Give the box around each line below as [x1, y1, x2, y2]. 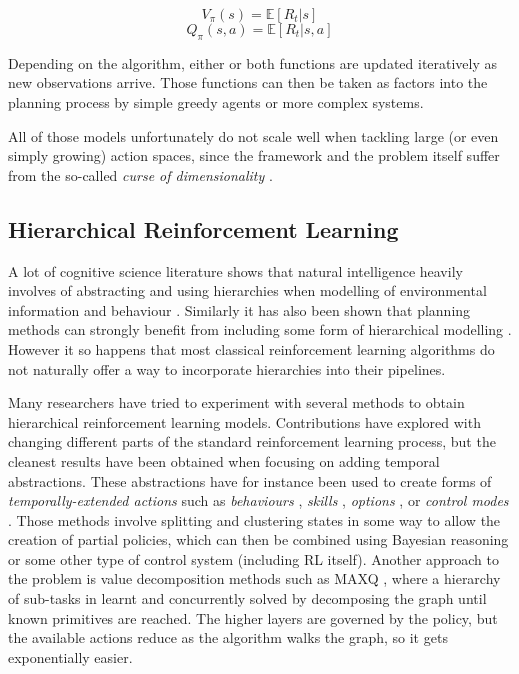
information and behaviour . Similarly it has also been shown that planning [8, 299, 471, 320]
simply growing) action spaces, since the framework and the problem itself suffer [8, 145, 500, 166]
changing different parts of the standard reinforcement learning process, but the [8, 431, 496, 452]
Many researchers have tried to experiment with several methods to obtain [8, 392, 465, 413]
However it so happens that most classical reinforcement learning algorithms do [8, 338, 495, 359]
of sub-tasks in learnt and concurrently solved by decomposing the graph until [8, 588, 487, 609]
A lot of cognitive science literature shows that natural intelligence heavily [8, 260, 463, 281]
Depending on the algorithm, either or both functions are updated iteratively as [8, 52, 498, 73]
